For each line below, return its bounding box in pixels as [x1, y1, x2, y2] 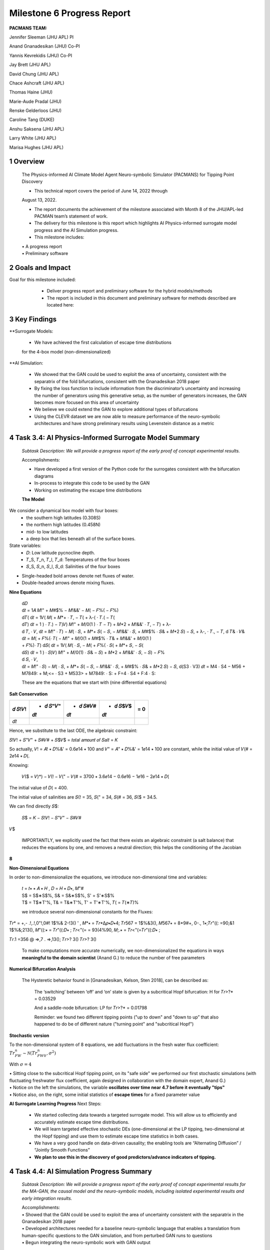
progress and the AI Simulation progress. [34, 227, 118, 233]
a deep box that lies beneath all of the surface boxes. [26, 535, 136, 541]
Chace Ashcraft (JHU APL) [9, 80, 64, 86]
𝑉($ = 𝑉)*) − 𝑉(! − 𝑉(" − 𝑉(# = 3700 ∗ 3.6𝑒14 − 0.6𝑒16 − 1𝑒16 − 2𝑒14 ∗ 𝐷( [21, 773, 169, 779]
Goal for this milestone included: [9, 276, 76, 282]
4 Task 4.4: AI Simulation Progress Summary [9, 1167, 152, 1175]
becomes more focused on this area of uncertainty [34, 399, 139, 405]
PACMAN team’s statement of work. [34, 213, 108, 219]
